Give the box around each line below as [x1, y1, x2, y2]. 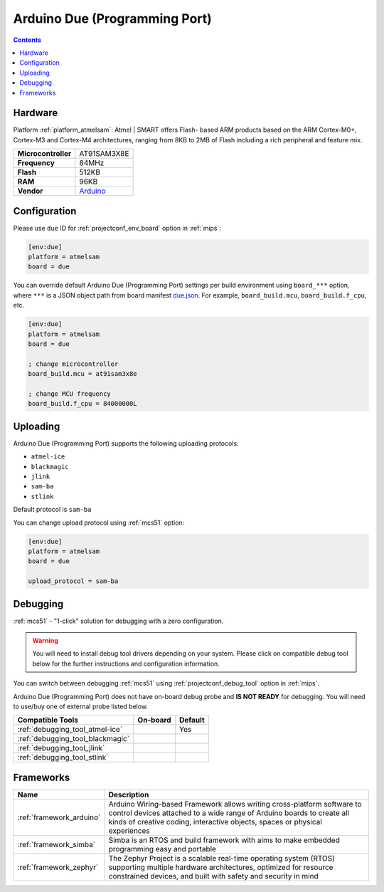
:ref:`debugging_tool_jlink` [17, 743, 105, 753]
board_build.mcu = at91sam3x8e [28, 370, 138, 378]
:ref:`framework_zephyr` [17, 862, 99, 872]
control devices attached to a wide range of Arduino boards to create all [108, 808, 350, 818]
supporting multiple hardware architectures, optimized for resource [108, 862, 334, 872]
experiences [108, 826, 150, 836]
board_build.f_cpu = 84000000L [28, 399, 138, 408]
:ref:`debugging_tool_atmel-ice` [17, 725, 123, 735]
